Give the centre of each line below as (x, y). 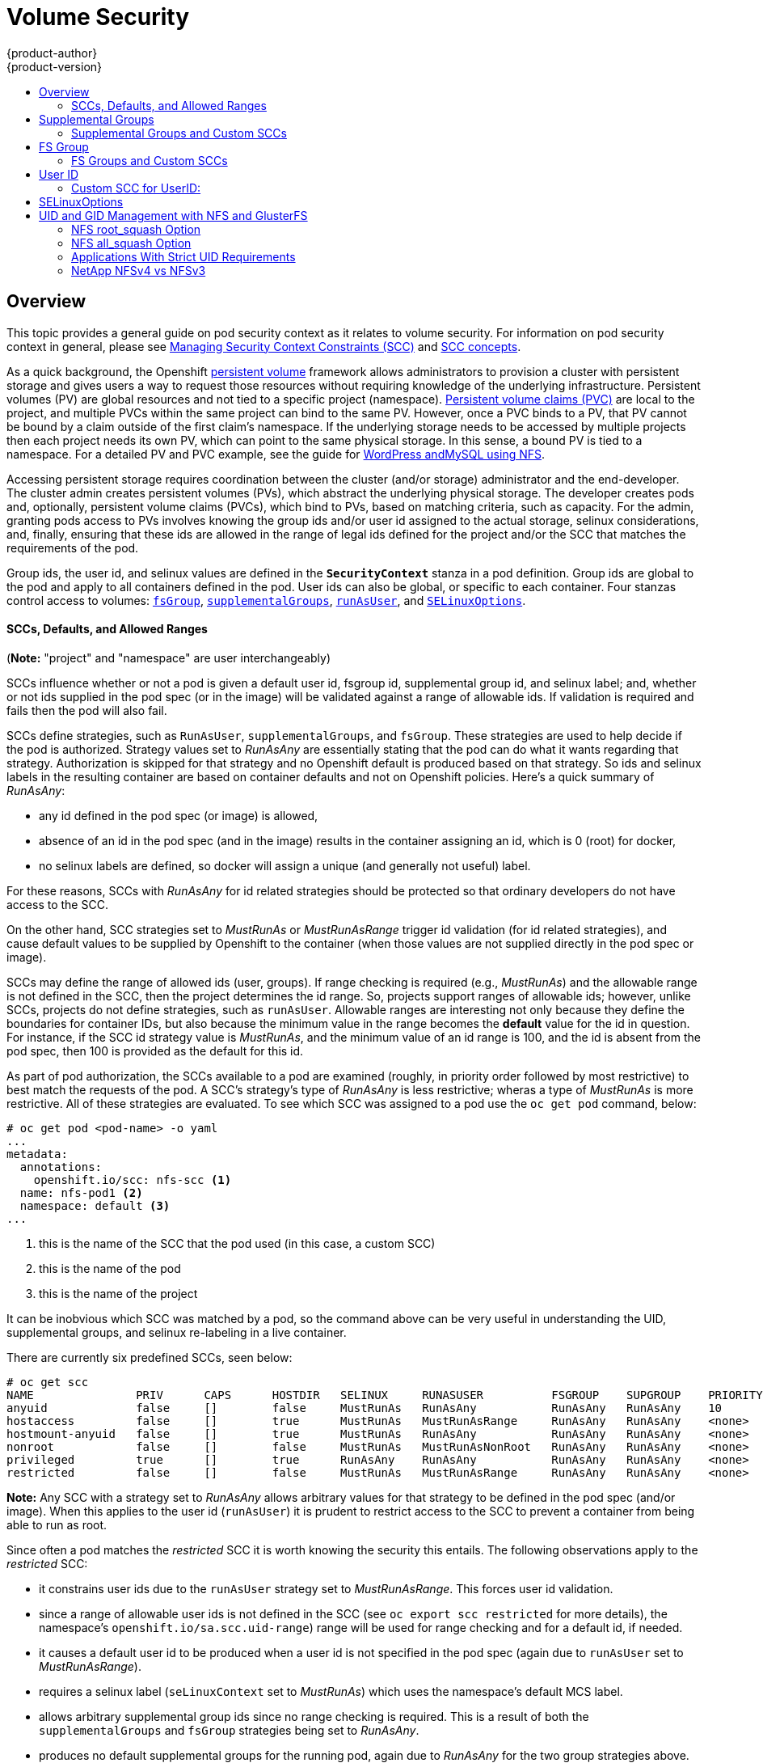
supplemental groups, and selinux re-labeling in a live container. (177, 1332)
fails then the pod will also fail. (87, 710)
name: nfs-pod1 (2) (81, 1192)
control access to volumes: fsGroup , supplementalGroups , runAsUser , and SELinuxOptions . (266, 600)
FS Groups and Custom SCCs (150, 160)
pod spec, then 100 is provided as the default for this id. (155, 1051)
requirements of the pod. (73, 548)
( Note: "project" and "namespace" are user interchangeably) (169, 657)
